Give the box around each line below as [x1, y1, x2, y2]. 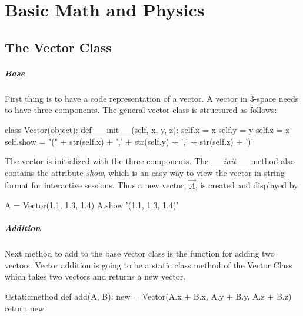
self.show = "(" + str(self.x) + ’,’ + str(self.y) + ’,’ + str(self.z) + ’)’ [5, 135, 254, 147]
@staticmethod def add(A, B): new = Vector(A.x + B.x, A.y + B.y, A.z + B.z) [5, 290, 292, 302]
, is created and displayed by [195, 179, 298, 191]
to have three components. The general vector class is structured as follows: [5, 104, 277, 116]
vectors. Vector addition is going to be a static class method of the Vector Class [5, 258, 292, 271]
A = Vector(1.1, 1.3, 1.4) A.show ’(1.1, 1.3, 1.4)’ [5, 199, 179, 211]
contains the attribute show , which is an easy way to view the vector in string [5, 166, 285, 178]
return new [5, 301, 44, 314]
